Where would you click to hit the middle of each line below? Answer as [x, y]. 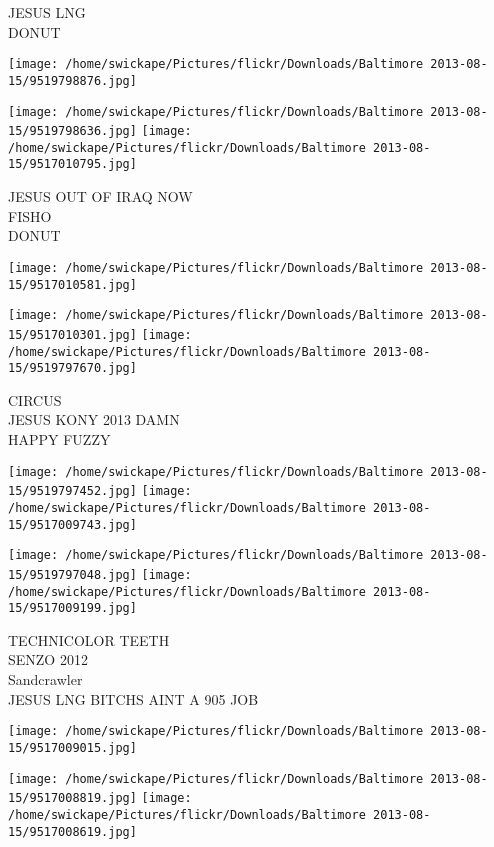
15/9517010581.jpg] [72, 284]
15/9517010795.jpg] [72, 164]
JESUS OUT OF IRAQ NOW [100, 196]
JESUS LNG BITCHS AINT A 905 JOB [133, 698]
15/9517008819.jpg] [72, 798]
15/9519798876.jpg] [72, 80]
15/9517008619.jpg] [72, 831]
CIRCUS [35, 399]
